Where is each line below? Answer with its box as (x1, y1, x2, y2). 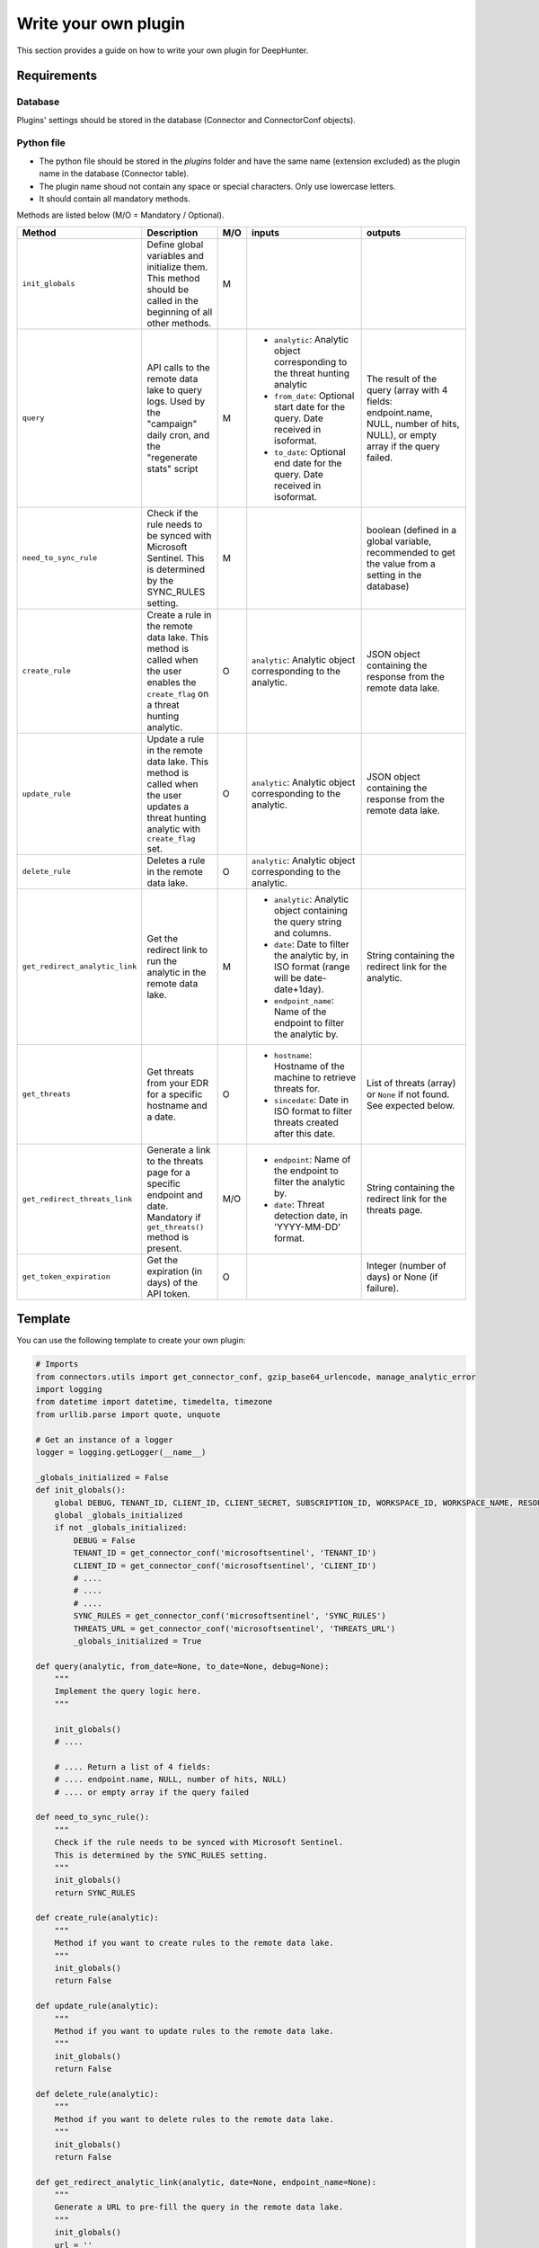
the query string (274, 915, 342, 928)
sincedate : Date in (274, 1093, 349, 1106)
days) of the (146, 1276, 199, 1289)
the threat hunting (274, 367, 350, 379)
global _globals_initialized (54, 1510, 183, 1520)
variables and (146, 249, 204, 262)
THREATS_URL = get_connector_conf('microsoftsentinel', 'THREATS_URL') (73, 1623, 396, 1634)
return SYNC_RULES (54, 1887, 136, 1897)
